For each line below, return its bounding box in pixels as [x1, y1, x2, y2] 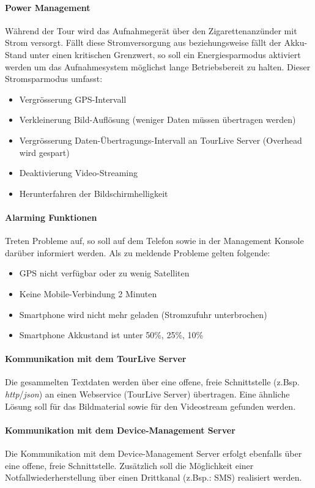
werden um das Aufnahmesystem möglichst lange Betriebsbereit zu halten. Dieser [5, 60, 311, 73]
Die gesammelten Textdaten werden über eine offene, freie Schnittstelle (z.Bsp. [5, 375, 300, 388]
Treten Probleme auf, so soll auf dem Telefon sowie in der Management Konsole [5, 234, 304, 247]
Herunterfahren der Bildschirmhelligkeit [19, 187, 168, 199]
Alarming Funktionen [5, 210, 97, 223]
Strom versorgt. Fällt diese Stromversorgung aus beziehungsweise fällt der [5, 36, 281, 49]
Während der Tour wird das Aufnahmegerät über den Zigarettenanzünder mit [5, 24, 297, 37]
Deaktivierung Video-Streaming [19, 166, 138, 179]
